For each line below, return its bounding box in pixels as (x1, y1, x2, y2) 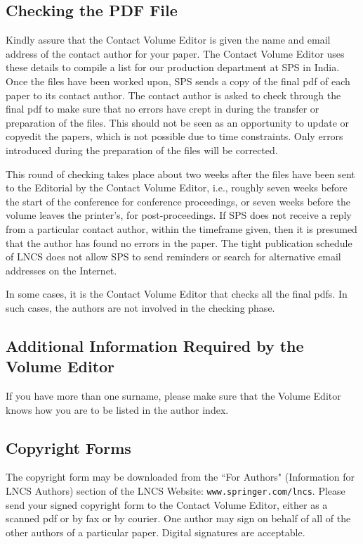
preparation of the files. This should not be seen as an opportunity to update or (6, 115, 350, 129)
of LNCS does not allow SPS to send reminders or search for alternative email (6, 249, 341, 264)
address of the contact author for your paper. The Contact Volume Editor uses (6, 46, 345, 61)
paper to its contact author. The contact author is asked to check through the (6, 87, 341, 102)
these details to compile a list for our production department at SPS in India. (6, 60, 340, 75)
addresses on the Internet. (6, 262, 117, 277)
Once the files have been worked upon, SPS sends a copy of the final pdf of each (6, 73, 350, 88)
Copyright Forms (6, 436, 131, 458)
